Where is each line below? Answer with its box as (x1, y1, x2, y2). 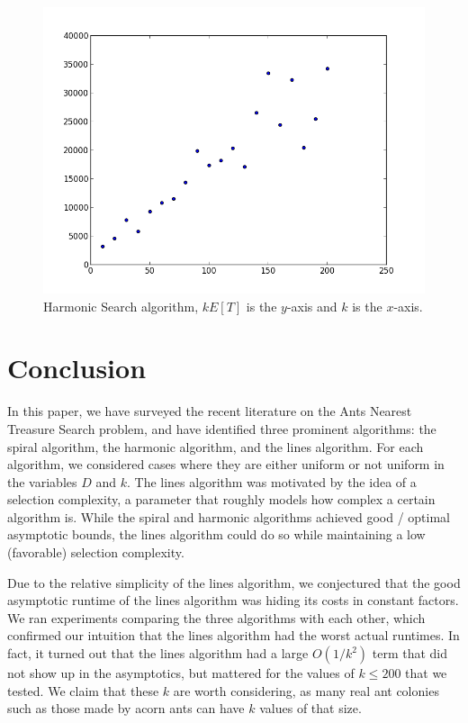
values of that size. (259, 699, 362, 718)
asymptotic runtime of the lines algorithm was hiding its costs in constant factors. (7, 591, 459, 610)
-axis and (286, 296, 337, 315)
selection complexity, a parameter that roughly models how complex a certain (7, 490, 436, 509)
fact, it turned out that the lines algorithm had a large (7, 644, 309, 663)
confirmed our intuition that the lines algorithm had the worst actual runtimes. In (7, 626, 460, 645)
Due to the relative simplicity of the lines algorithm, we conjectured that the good (7, 573, 461, 592)
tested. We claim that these (7, 681, 159, 700)
